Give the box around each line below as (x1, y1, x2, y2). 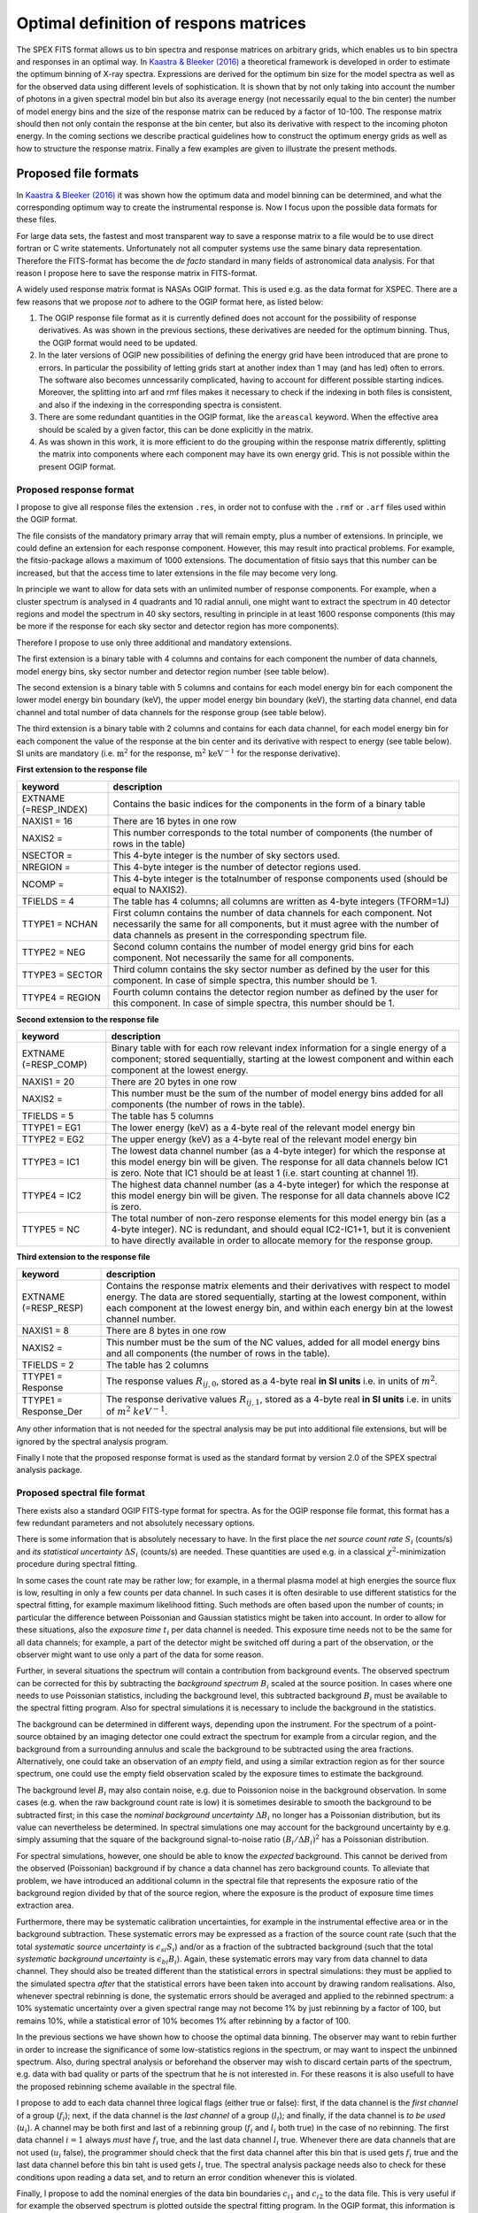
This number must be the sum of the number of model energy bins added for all (111, 1087, 443, 1099)
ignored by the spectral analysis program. (16, 1436, 169, 1446)
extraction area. (16, 1900, 74, 1911)
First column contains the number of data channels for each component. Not (112, 906, 433, 919)
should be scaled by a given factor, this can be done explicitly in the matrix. (38, 424, 313, 435)
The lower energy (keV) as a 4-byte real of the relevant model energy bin (111, 1122, 416, 1134)
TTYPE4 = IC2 (21, 1190, 82, 1202)
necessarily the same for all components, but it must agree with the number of (112, 917, 440, 929)
